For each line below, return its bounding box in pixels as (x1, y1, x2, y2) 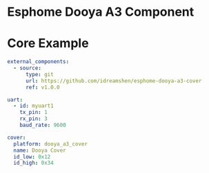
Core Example (7, 36, 89, 51)
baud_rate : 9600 (19, 122, 67, 128)
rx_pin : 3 (19, 115, 48, 122)
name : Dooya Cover (13, 147, 67, 154)
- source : (13, 65, 41, 71)
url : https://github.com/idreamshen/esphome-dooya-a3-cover (25, 77, 202, 84)
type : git (25, 71, 54, 78)
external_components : (7, 58, 70, 65)
